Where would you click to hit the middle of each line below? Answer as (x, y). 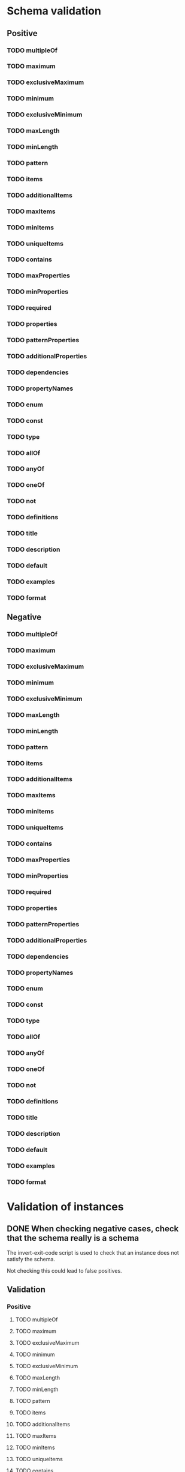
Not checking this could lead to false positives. (64, 1270)
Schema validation (54, 11)
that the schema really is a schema (73, 1238)
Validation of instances (66, 1206)
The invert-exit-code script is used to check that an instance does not (93, 1252)
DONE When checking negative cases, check (93, 1229)
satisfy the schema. (31, 1259)
